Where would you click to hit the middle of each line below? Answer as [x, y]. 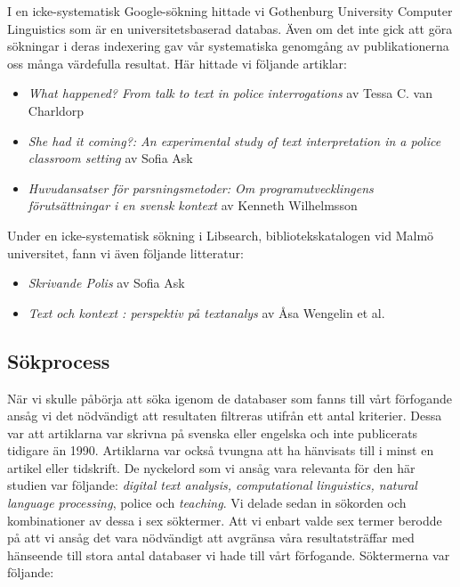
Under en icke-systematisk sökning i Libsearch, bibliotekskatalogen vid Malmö [221, 235]
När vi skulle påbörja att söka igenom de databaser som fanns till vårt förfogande [230, 398]
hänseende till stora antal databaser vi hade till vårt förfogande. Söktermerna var [229, 554]
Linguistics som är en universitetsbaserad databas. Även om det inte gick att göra [230, 28]
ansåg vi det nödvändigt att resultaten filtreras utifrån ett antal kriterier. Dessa [225, 416]
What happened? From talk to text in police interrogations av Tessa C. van [230, 93]
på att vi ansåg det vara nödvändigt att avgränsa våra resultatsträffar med [211, 538]
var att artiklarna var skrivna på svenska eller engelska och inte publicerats [213, 432]
